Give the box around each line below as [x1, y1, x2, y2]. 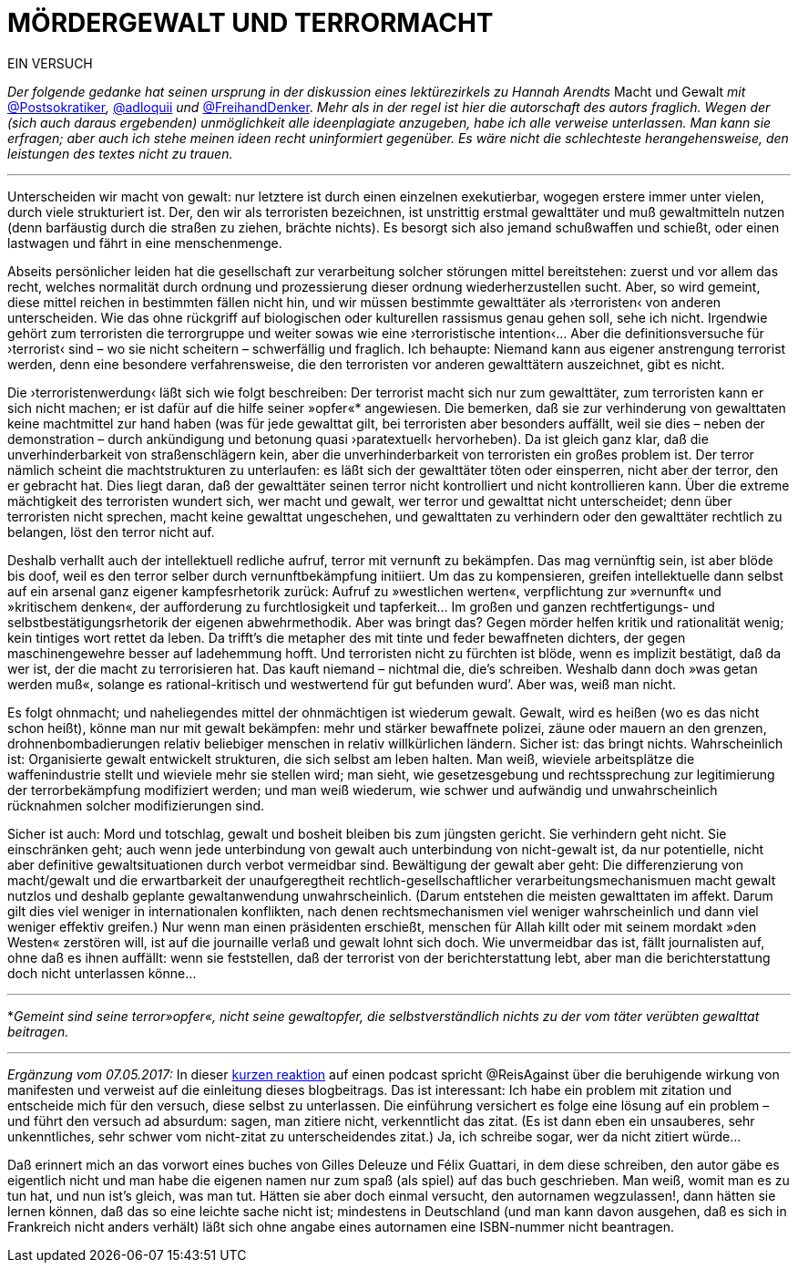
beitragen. [7, 1023, 69, 1039]
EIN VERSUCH [7, 55, 93, 71]
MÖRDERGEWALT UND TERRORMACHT [7, 7, 494, 38]
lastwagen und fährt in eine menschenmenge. [7, 234, 282, 251]
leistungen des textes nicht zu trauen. [7, 145, 233, 161]
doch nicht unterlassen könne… [7, 965, 197, 981]
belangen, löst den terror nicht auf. [7, 523, 215, 540]
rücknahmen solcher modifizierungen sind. [7, 797, 265, 813]
